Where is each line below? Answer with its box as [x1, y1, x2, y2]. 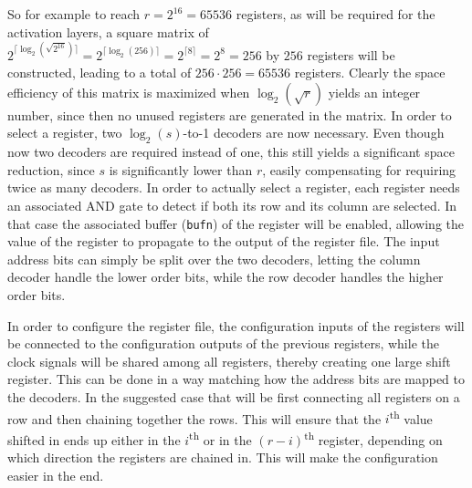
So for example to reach [7, 5, 141, 23]
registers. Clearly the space [294, 63, 446, 82]
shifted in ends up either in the [7, 430, 181, 449]
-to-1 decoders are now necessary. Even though [183, 123, 445, 142]
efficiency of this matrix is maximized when [7, 82, 250, 101]
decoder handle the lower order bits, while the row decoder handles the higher [7, 267, 444, 286]
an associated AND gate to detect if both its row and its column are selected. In [7, 196, 457, 215]
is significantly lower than [109, 160, 253, 179]
